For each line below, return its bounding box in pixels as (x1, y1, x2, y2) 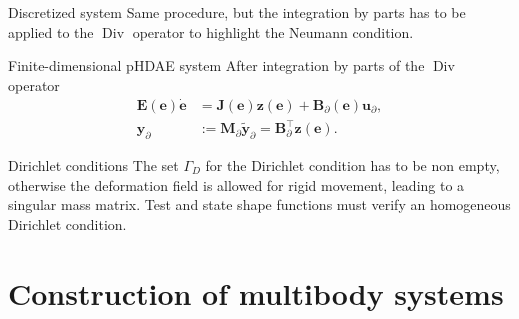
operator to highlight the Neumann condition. (132, 21, 414, 42)
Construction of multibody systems (8, 272, 504, 313)
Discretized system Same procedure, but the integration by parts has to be (8, 2, 466, 22)
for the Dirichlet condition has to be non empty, (205, 154, 500, 175)
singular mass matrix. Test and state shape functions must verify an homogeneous (8, 194, 511, 215)
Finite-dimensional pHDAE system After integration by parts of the (8, 55, 425, 76)
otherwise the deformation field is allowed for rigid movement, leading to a (8, 174, 465, 195)
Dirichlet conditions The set (8, 154, 179, 175)
